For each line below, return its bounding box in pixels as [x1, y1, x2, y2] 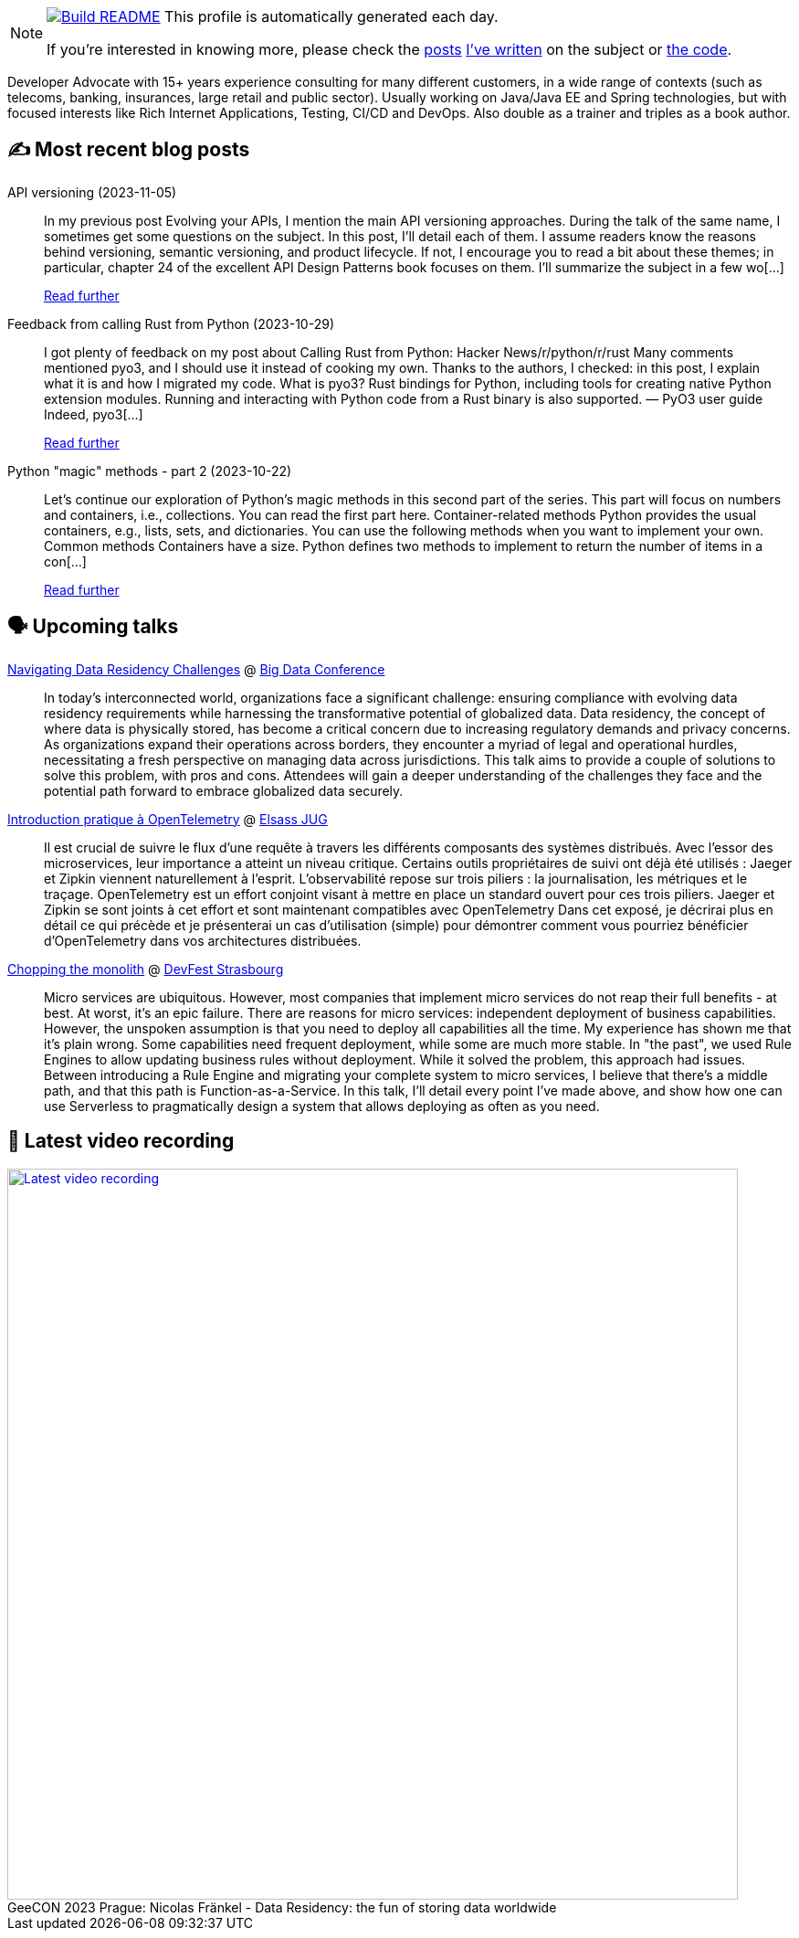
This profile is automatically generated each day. [164, 7, 499, 26]
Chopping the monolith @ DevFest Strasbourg [7, 960, 284, 977]
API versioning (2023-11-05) [7, 184, 177, 200]
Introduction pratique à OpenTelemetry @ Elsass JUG [7, 810, 328, 827]
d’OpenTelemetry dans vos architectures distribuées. [44, 932, 362, 948]
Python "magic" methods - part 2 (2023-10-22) [7, 462, 292, 479]
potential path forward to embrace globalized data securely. [44, 782, 404, 799]
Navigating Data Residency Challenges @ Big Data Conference [7, 661, 385, 677]
